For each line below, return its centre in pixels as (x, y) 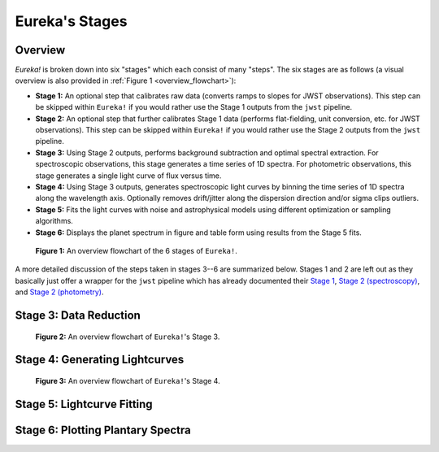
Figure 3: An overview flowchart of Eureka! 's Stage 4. (128, 380)
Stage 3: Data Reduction (78, 315)
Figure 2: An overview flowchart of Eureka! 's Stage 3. (128, 337)
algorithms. (54, 221)
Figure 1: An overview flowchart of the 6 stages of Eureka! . (136, 250)
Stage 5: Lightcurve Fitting (84, 404)
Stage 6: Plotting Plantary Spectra (103, 430)
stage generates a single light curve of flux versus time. (128, 176)
